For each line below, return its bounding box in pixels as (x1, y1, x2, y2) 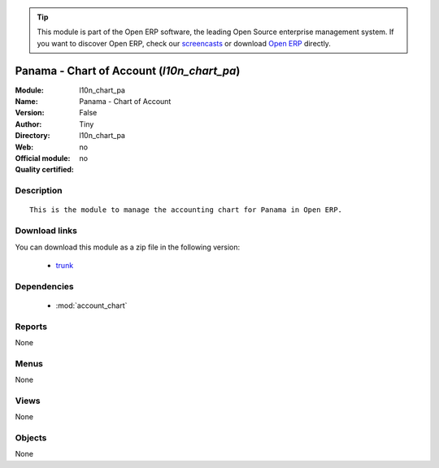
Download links (15, 225, 77, 236)
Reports (15, 321, 48, 332)
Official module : (15, 154, 71, 163)
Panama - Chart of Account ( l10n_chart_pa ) (15, 63, 241, 77)
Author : (15, 119, 42, 129)
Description (15, 185, 63, 197)
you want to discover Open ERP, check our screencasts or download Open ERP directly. (37, 38, 331, 48)
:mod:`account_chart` (55, 301, 128, 310)
